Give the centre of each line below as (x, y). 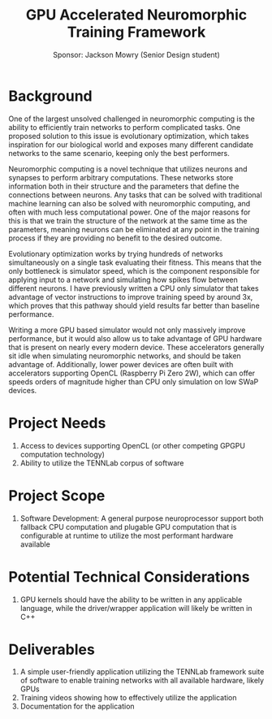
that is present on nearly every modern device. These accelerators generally (136, 347)
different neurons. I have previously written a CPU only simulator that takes (134, 288)
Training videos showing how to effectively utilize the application (128, 698)
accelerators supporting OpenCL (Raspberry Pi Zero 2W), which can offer (132, 373)
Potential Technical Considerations (129, 576)
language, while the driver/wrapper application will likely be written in (136, 608)
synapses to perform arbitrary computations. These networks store (121, 177)
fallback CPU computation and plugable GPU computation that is (128, 526)
